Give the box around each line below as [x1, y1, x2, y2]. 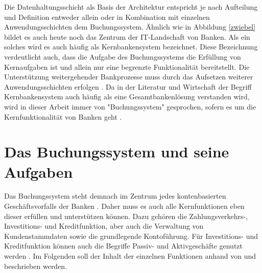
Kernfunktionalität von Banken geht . [4, 111, 122, 122]
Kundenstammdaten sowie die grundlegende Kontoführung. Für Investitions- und [4, 230, 258, 241]
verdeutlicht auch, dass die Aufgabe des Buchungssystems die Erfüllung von [4, 51, 241, 62]
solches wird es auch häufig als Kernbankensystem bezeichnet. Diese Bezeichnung [4, 41, 258, 52]
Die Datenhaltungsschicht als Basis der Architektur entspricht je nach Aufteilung [4, 2, 258, 12]
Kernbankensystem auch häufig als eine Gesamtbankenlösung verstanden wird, [4, 91, 250, 102]
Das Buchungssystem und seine [4, 141, 229, 162]
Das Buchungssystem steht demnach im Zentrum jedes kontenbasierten [4, 190, 226, 201]
